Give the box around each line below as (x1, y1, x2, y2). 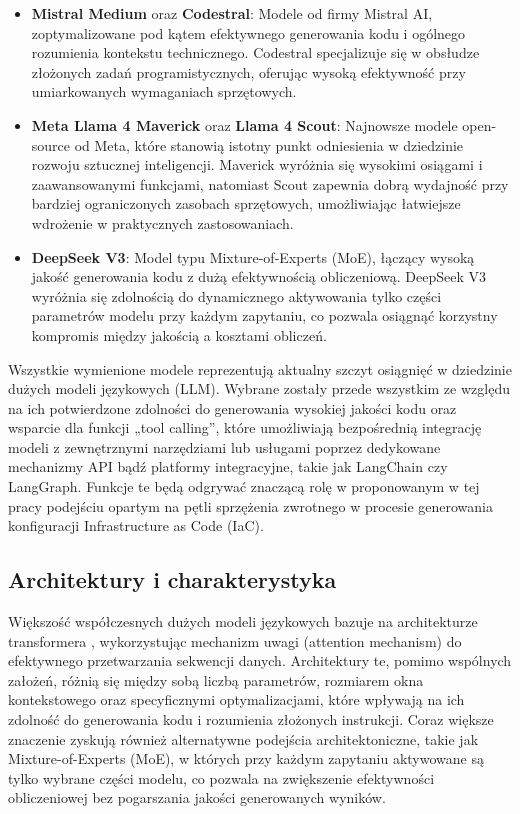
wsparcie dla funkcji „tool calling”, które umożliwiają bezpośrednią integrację (8, 417, 482, 438)
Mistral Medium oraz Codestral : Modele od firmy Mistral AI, (31, 3, 433, 23)
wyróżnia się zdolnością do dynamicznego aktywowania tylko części (31, 285, 442, 306)
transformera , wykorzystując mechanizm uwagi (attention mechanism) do (8, 630, 462, 651)
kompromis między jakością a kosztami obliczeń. (31, 324, 327, 345)
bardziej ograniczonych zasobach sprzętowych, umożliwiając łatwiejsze (31, 193, 461, 214)
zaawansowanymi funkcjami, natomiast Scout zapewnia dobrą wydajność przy (31, 173, 509, 194)
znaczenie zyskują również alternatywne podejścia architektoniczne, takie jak (8, 728, 479, 749)
